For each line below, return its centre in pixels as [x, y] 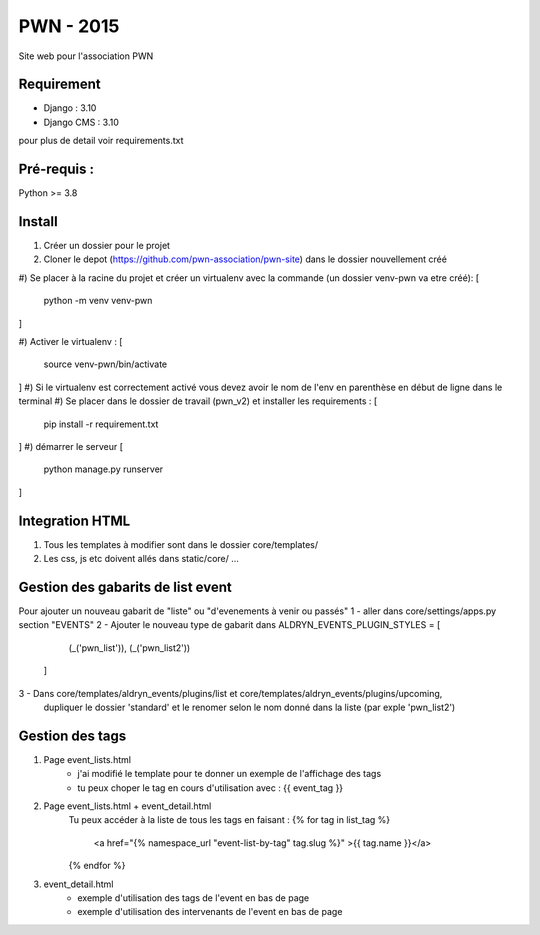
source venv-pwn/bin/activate [105, 364]
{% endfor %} [97, 866]
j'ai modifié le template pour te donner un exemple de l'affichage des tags [229, 774]
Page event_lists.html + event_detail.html [127, 806]
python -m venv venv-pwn [98, 301]
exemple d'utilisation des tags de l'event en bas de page [193, 897]
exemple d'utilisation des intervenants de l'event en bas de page [210, 912]
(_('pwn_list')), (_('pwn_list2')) [129, 647]
